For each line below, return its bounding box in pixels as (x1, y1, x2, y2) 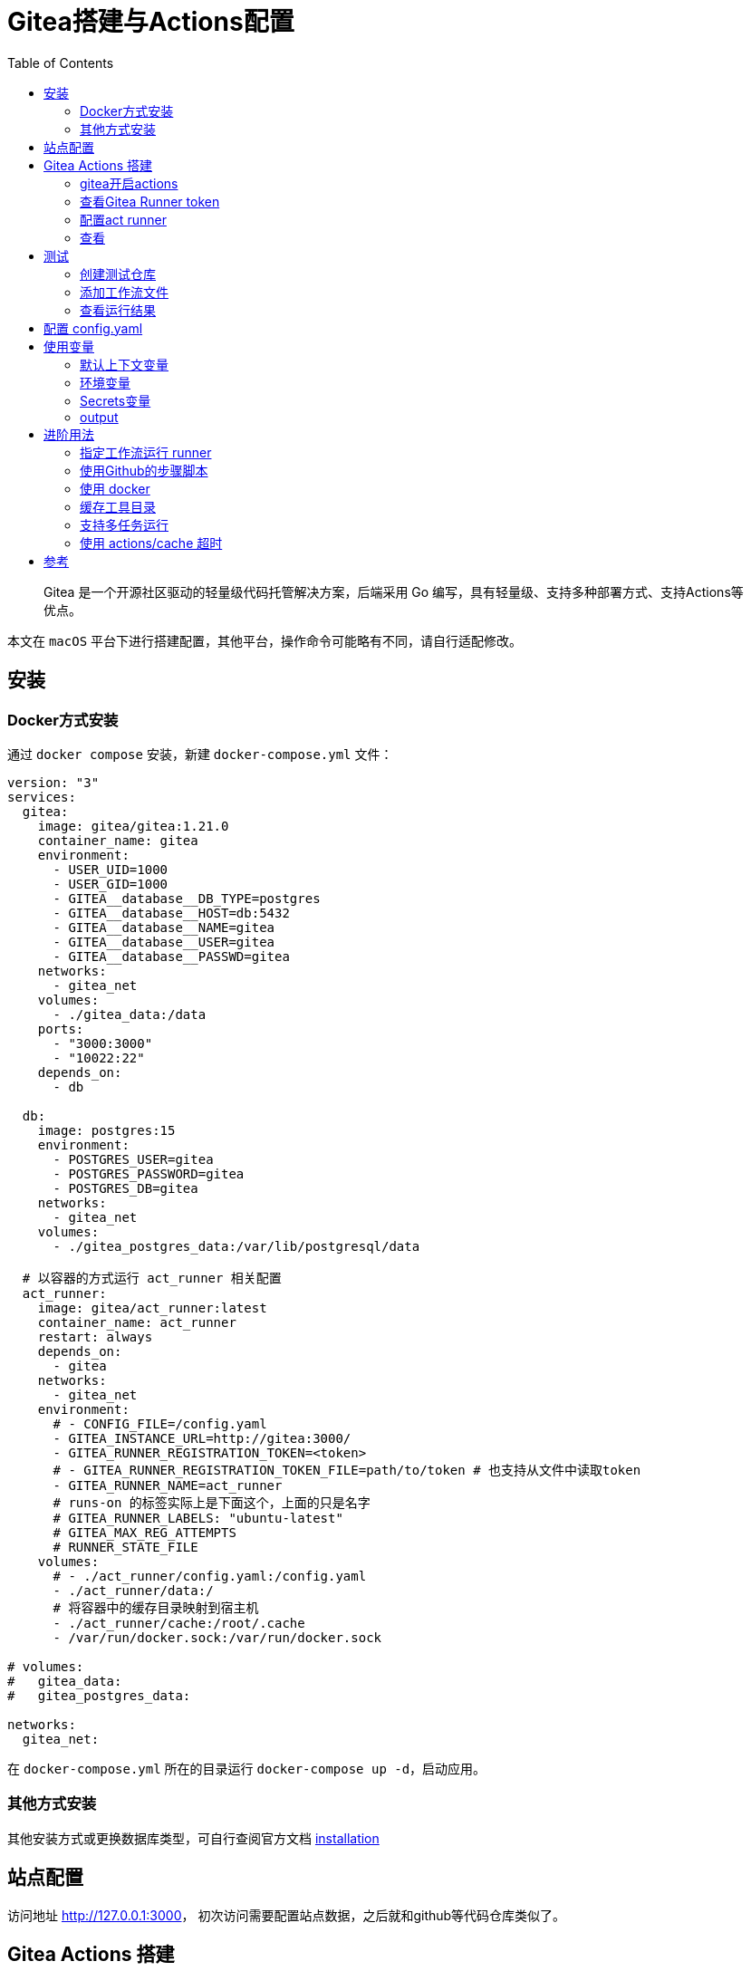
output (80, 409, 119, 425)
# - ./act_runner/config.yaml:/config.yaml (53, 1568, 367, 1583)
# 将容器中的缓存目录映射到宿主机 (53, 1600, 259, 1615)
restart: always (37, 1329, 153, 1344)
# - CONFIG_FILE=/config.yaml (53, 1416, 267, 1431)
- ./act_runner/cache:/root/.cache (53, 1615, 305, 1630)
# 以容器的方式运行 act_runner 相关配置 (22, 1270, 282, 1285)
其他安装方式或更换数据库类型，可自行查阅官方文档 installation (7, 1830, 380, 1846)
